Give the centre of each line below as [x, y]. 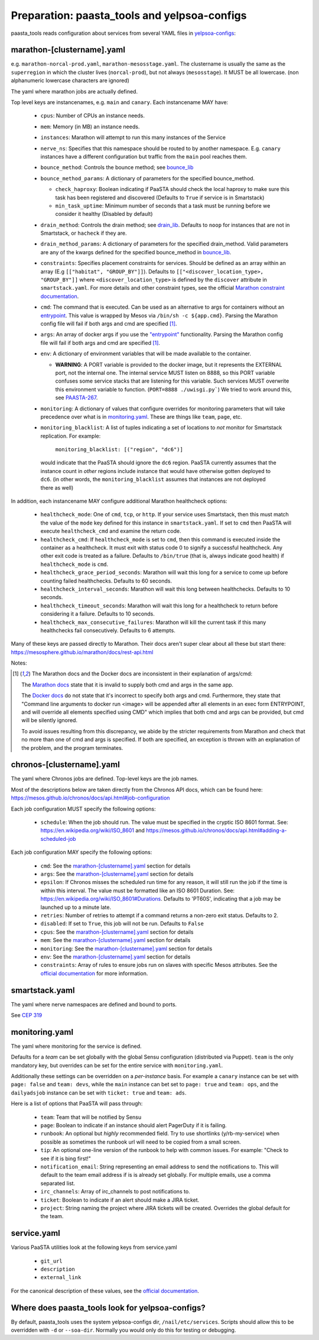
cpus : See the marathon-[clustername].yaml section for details [117, 932]
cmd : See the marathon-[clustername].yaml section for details [115, 866]
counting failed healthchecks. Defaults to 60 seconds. [106, 581]
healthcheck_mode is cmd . [74, 564]
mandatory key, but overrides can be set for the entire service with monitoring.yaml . [117, 1065]
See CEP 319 [27, 1015]
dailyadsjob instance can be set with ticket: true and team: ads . [99, 1093]
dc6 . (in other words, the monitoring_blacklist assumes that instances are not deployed [153, 480]
